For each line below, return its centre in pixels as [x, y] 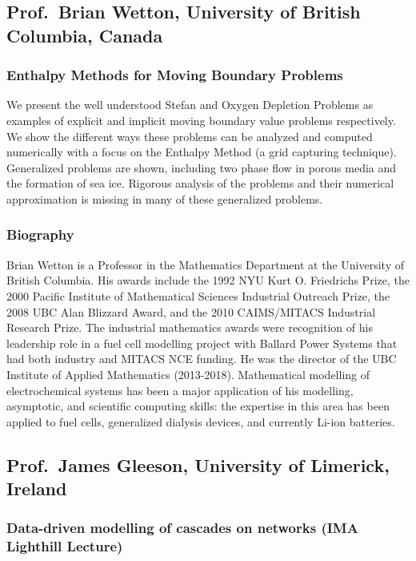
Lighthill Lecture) [65, 546]
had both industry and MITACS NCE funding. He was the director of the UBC [202, 359]
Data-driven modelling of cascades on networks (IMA [182, 528]
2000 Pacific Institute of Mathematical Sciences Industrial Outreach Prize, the [198, 295]
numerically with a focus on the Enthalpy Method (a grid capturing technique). [202, 152]
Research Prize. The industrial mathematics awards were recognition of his [190, 327]
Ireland [37, 488]
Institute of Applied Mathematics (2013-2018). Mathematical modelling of [188, 374]
